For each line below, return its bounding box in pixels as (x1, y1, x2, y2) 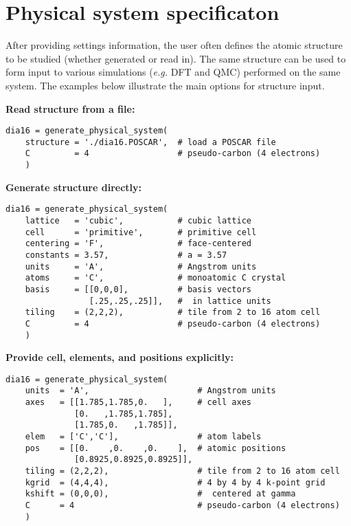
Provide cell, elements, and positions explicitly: (5, 350, 234, 364)
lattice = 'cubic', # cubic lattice (25, 215, 251, 226)
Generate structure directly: (5, 179, 142, 194)
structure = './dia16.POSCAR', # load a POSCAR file (25, 137, 276, 147)
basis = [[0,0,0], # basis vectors (25, 284, 251, 294)
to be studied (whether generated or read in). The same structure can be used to (5, 51, 346, 65)
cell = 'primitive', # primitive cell (25, 227, 257, 237)
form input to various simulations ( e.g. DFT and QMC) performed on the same (5, 65, 341, 79)
